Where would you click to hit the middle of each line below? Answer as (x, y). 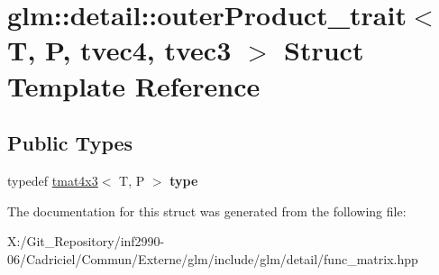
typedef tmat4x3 (53, 180)
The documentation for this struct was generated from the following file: (207, 211)
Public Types (70, 143)
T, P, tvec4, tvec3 (119, 50)
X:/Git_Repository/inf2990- (86, 241)
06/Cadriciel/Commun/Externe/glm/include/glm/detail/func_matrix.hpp (213, 258)
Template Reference (134, 85)
